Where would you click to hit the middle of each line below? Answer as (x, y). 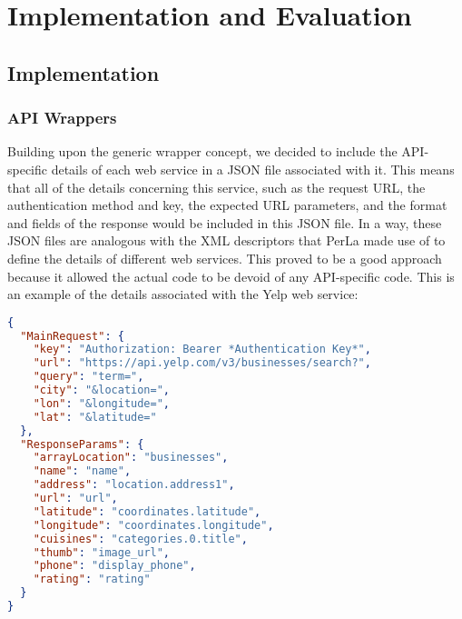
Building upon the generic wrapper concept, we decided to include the (202, 151)
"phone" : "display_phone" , (114, 566)
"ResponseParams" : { (82, 444)
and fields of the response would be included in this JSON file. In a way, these (225, 222)
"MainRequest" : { (72, 336)
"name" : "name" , (82, 471)
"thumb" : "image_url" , (102, 552)
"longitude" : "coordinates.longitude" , (153, 525)
